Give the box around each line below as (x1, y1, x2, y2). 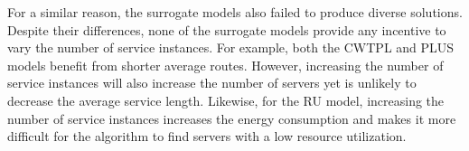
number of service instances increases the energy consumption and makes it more (7, 109, 456, 127)
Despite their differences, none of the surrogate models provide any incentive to (7, 20, 446, 39)
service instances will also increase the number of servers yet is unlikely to (7, 73, 417, 92)
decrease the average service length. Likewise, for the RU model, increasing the (7, 90, 445, 109)
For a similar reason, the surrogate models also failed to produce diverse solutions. (7, 3, 463, 21)
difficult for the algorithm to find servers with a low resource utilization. (7, 127, 407, 146)
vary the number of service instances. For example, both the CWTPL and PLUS (7, 38, 455, 57)
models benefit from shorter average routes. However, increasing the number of (7, 55, 444, 74)
